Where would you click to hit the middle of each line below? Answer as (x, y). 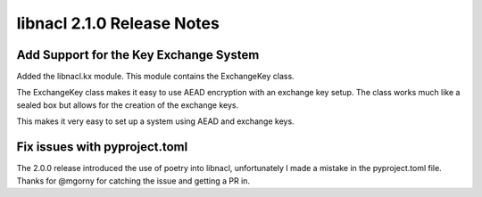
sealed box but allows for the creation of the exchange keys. (128, 105)
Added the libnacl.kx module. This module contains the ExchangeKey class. (155, 77)
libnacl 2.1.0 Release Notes (118, 23)
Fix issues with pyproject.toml (102, 147)
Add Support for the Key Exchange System (138, 55)
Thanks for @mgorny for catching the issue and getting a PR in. (133, 181)
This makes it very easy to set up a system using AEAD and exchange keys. (155, 121)
